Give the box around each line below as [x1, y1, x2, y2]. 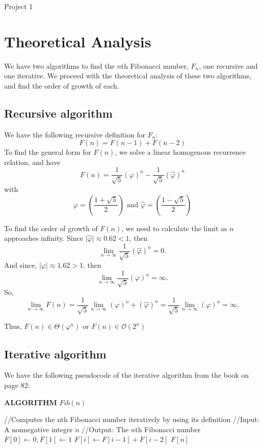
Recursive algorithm [4, 105, 113, 121]
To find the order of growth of [4, 222, 98, 233]
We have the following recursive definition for [4, 129, 146, 139]
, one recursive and [199, 60, 258, 71]
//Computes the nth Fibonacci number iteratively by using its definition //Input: [4, 414, 259, 425]
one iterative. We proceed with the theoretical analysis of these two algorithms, [4, 70, 252, 81]
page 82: [4, 380, 30, 390]
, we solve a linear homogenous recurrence [115, 147, 246, 157]
